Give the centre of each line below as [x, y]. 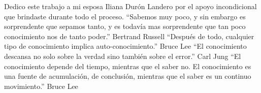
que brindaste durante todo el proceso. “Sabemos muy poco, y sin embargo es [125, 16]
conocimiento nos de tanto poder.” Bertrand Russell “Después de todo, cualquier [129, 36]
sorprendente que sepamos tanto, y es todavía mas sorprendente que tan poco [125, 26]
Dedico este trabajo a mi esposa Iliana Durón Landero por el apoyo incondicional [130, 6]
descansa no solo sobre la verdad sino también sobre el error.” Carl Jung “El [123, 56]
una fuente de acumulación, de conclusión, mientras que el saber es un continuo [128, 76]
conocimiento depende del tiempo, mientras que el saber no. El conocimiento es [128, 66]
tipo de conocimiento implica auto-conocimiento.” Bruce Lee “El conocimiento [125, 46]
